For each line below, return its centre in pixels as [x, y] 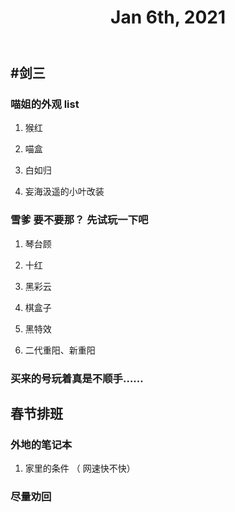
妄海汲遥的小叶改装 [64, 192]
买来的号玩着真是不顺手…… [77, 378]
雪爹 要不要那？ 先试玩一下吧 [79, 220]
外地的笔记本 [41, 445]
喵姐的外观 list [45, 104]
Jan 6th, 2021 [168, 17]
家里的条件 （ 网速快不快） [80, 468]
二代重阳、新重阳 [60, 350]
